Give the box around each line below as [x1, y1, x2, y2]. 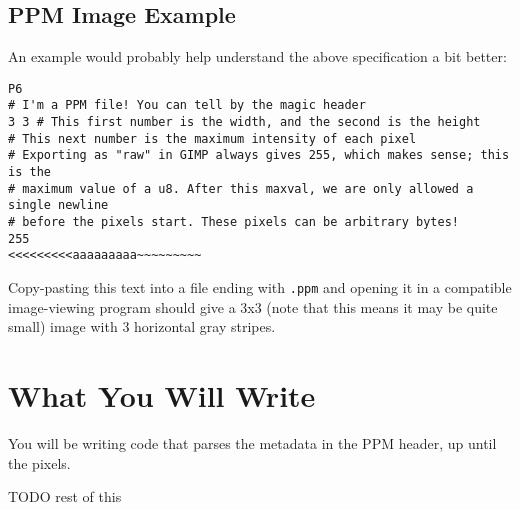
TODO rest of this [8, 486, 122, 507]
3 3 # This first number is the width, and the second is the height [8, 115, 481, 130]
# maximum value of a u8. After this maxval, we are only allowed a [8, 181, 474, 196]
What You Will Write [8, 375, 316, 416]
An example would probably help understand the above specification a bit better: [8, 46, 507, 67]
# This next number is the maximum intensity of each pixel [8, 131, 417, 146]
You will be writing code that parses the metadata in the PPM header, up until [8, 432, 497, 453]
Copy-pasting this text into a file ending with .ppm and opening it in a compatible [8, 277, 512, 298]
